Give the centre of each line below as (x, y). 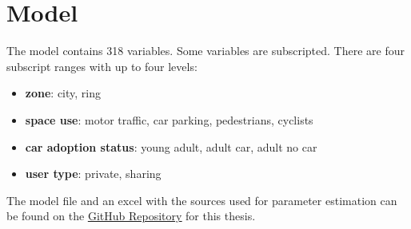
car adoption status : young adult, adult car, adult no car (171, 146)
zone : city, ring (63, 93)
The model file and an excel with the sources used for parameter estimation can (202, 200)
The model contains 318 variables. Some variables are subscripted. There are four (206, 51)
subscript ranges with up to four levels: (102, 66)
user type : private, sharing (93, 174)
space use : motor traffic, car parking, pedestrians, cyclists (169, 119)
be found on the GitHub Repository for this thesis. (131, 216)
